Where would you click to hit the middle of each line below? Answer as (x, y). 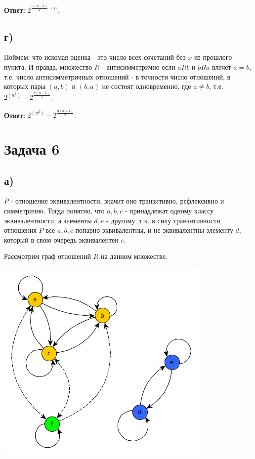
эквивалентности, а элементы (48, 220)
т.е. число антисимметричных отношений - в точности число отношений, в (117, 76)
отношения (20, 230)
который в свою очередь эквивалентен (61, 239)
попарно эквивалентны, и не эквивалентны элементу (154, 230)
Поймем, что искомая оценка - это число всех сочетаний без (95, 57)
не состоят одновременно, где (147, 86)
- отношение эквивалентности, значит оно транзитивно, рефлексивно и (117, 201)
